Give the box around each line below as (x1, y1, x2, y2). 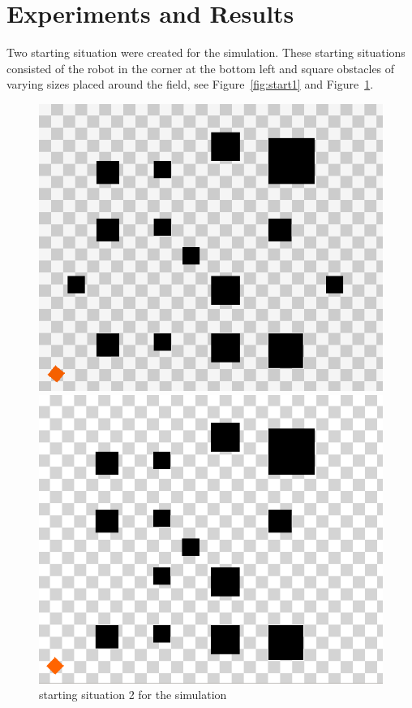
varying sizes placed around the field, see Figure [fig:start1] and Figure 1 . (6, 76, 374, 93)
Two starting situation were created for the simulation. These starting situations (6, 44, 406, 61)
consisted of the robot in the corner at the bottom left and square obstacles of (6, 59, 395, 76)
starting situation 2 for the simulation (39, 686, 227, 703)
